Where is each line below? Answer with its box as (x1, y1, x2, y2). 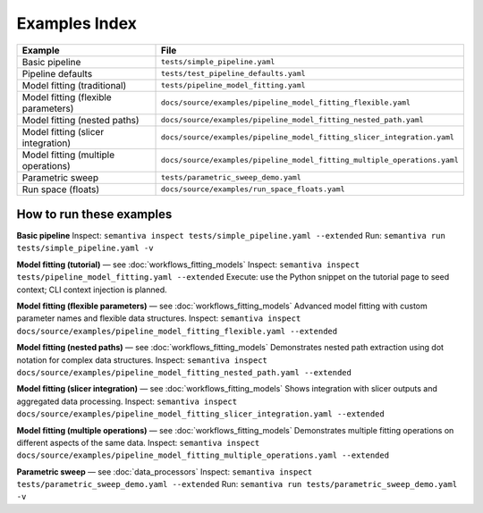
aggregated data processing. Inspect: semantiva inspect (16, 396, 237, 407)
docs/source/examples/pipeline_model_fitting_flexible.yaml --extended (16, 326, 338, 336)
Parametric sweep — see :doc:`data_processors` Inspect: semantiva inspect (16, 466, 313, 477)
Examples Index (16, 13, 138, 33)
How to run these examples (16, 206, 173, 222)
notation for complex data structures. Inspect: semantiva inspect (16, 354, 267, 366)
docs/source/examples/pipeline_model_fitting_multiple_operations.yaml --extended (16, 450, 389, 460)
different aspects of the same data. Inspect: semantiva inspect (16, 437, 260, 448)
